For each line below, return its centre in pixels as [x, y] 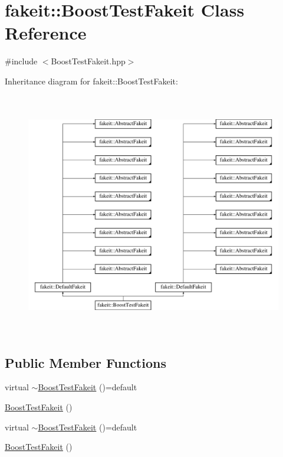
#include [21, 61]
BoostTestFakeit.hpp [88, 61]
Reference [46, 33]
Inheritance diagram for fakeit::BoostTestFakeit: [91, 81]
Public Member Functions [85, 362]
